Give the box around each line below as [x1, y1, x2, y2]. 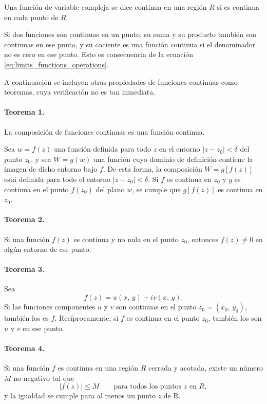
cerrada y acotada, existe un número [148, 362, 263, 373]
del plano [96, 183, 125, 194]
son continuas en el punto [116, 301, 197, 312]
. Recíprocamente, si [54, 313, 119, 323]
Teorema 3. [4, 264, 45, 274]
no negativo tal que [13, 372, 74, 383]
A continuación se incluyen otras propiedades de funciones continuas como [4, 76, 238, 87]
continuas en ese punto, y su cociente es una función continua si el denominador [4, 39, 256, 49]
